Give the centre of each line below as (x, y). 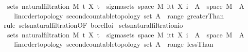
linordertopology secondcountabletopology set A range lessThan (114, 44)
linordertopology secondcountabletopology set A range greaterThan (119, 15)
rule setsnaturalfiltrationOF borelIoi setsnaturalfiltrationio (93, 25)
